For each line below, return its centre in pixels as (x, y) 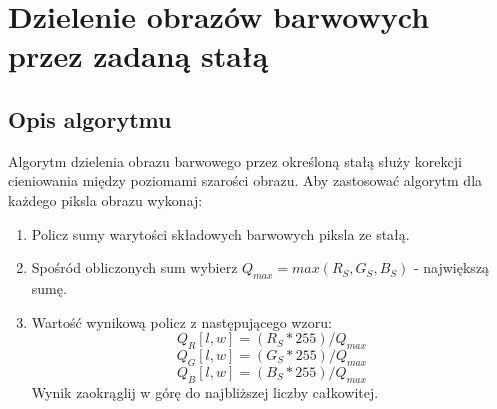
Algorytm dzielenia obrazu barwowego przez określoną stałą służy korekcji (235, 160)
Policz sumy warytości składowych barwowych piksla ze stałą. (220, 233)
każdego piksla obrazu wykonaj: (105, 199)
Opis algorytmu (90, 118)
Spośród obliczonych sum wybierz (134, 267)
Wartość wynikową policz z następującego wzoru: (181, 321)
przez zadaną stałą (138, 55)
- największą (451, 267)
